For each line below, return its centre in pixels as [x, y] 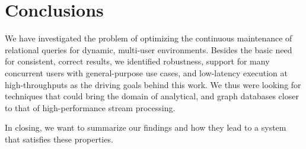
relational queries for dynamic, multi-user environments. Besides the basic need [149, 49]
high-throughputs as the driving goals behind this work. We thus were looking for [153, 84]
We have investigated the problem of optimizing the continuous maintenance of [149, 38]
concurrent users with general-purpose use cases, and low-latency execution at [146, 72]
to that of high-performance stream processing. [90, 107]
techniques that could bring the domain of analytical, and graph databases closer [152, 96]
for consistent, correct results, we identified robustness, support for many [137, 61]
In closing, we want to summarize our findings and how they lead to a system [146, 127]
